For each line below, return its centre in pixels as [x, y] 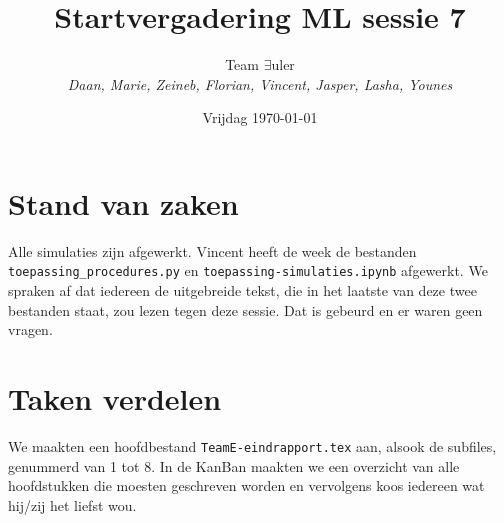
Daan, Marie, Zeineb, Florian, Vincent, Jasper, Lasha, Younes [260, 83]
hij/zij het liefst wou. [72, 504]
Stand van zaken [123, 202]
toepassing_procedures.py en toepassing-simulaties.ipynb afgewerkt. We [248, 270]
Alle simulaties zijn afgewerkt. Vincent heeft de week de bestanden [212, 250]
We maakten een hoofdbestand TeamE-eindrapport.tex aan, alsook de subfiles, [252, 446]
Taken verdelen [115, 398]
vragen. [30, 329]
